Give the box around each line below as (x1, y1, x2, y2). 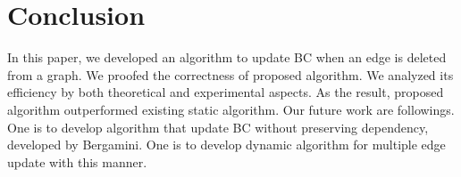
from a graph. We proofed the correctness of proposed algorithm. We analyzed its (7, 65, 454, 84)
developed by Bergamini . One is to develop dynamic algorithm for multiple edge (7, 135, 446, 154)
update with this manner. (7, 152, 147, 171)
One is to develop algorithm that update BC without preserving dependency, (7, 117, 429, 136)
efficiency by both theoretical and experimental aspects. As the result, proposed (7, 83, 444, 101)
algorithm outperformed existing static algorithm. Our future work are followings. (7, 100, 455, 118)
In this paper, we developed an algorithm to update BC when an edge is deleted (7, 48, 447, 67)
